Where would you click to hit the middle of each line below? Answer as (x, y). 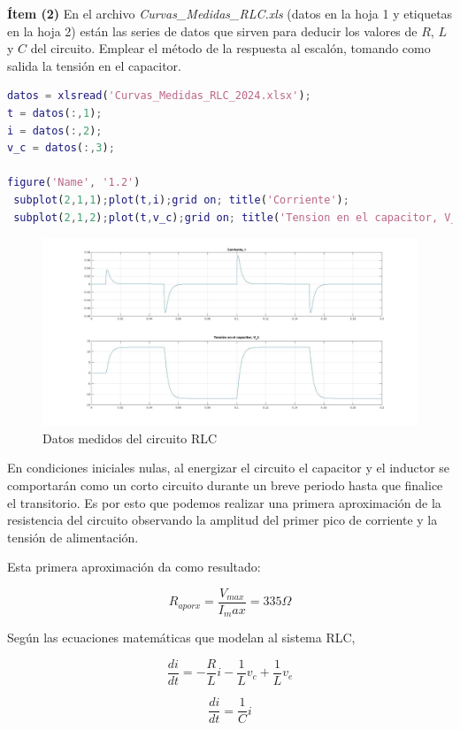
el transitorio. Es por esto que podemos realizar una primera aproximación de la (224, 502)
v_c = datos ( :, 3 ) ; (61, 148)
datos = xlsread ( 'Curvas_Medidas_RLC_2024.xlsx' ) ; (159, 96)
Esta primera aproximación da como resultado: (134, 567)
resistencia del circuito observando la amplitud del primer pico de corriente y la (222, 520)
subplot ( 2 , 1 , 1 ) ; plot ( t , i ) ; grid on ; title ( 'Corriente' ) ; (181, 200)
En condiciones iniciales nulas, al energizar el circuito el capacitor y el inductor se (229, 468)
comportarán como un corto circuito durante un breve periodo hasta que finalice (225, 484)
